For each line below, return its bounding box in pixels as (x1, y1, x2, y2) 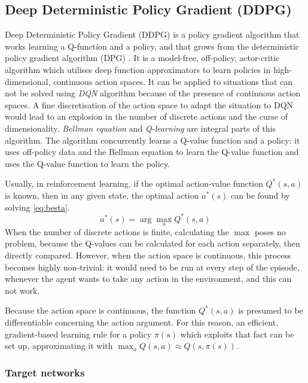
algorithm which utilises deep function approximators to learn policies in (5, 63, 271, 75)
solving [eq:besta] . (5, 200, 70, 213)
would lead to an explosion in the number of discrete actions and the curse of (5, 110, 288, 123)
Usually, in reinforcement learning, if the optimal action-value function (5, 177, 263, 190)
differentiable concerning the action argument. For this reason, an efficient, (5, 315, 279, 328)
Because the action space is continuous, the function (5, 304, 196, 317)
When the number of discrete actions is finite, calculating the (5, 225, 229, 238)
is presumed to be (238, 304, 303, 317)
